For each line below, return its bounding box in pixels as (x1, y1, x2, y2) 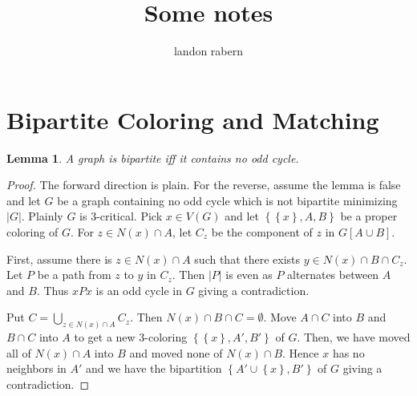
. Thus (36, 281, 69, 298)
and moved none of (129, 344, 223, 361)
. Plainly (21, 208, 63, 224)
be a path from (37, 266, 111, 283)
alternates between (287, 266, 379, 283)
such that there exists (194, 250, 301, 267)
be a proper (340, 208, 398, 224)
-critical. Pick (96, 208, 163, 224)
